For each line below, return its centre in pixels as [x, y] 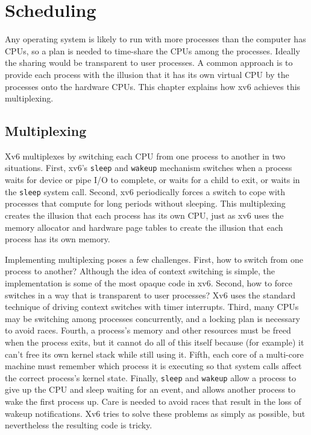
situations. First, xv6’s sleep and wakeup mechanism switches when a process [149, 168]
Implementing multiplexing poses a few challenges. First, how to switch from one [154, 259]
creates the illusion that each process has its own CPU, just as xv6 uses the [144, 215]
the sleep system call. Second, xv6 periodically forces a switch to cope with [145, 191]
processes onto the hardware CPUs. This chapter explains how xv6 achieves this [153, 86]
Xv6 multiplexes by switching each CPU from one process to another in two [145, 156]
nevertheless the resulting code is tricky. [79, 425]
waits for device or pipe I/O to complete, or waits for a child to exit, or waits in [152, 180]
